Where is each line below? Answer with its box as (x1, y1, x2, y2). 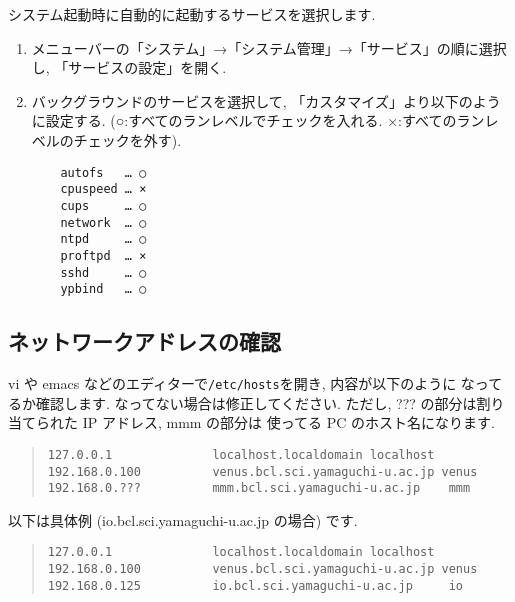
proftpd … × (60, 248, 147, 263)
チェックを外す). (73, 129, 182, 150)
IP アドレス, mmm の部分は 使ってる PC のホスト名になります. (82, 412, 495, 433)
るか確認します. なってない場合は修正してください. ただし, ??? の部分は (8, 392, 477, 413)
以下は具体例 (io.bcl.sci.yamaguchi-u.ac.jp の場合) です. (8, 509, 358, 530)
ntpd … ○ (60, 232, 147, 247)
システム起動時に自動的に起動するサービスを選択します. (8, 4, 376, 24)
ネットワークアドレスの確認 (8, 326, 281, 357)
